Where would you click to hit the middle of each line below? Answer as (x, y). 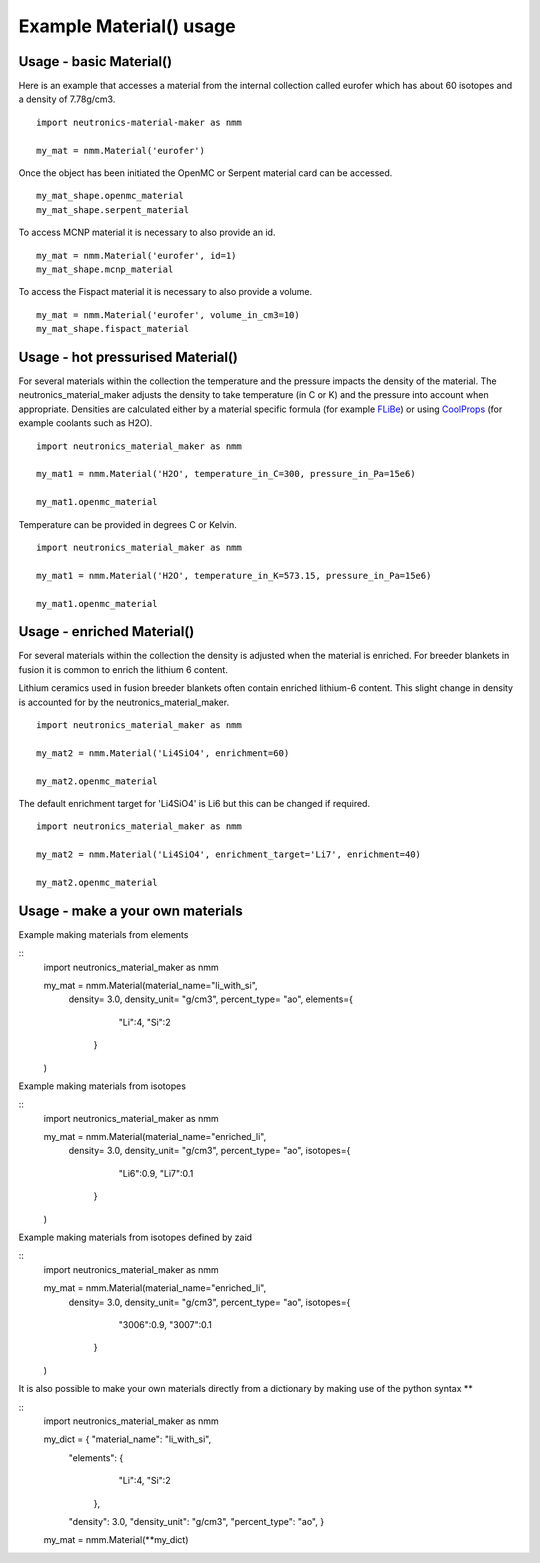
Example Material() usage (127, 26)
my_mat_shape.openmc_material (110, 196)
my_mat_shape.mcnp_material (105, 269)
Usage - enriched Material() (106, 631)
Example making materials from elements (103, 934)
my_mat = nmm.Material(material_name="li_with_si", (151, 985)
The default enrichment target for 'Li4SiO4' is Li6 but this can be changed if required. (194, 803)
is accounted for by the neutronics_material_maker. (124, 702)
